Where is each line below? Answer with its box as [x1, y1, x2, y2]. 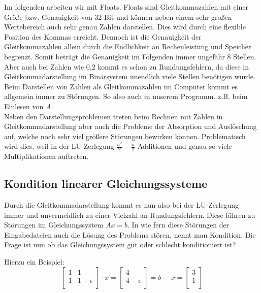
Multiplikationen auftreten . [4, 151, 89, 161]
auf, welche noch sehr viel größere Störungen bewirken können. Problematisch [4, 131, 246, 141]
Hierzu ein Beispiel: [4, 256, 64, 267]
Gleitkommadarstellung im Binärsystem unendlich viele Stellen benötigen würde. [4, 71, 255, 82]
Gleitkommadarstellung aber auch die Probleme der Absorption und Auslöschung [4, 121, 257, 132]
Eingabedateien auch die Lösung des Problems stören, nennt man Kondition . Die [4, 229, 256, 240]
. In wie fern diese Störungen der [127, 219, 230, 230]
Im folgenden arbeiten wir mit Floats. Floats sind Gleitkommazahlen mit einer [4, 2, 249, 12]
